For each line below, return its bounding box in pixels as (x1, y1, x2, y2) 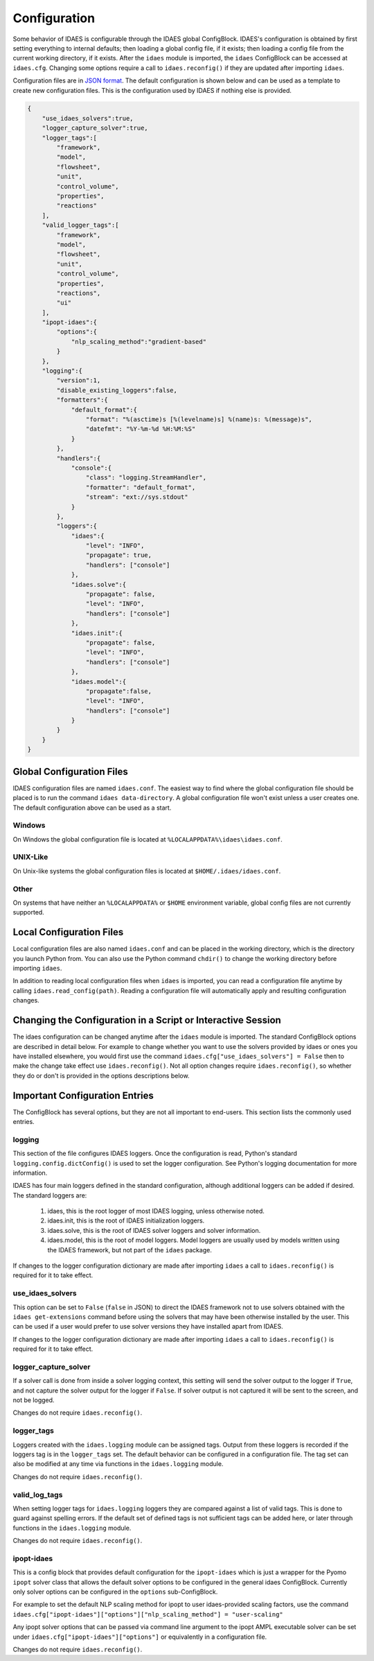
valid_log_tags (12, 1490, 63, 1499)
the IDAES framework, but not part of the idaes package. (47, 1245, 213, 1254)
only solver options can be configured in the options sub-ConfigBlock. (12, 1587, 218, 1596)
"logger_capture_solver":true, (42, 124, 148, 132)
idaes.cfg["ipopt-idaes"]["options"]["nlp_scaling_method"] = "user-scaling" (12, 1610, 283, 1618)
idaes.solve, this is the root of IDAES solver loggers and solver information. (47, 1226, 261, 1234)
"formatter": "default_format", (85, 483, 196, 491)
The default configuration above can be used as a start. (12, 803, 172, 812)
